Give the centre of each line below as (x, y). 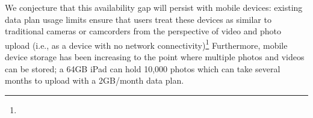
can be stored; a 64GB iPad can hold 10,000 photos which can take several (143, 68)
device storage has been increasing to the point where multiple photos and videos (155, 57)
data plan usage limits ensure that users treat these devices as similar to (138, 19)
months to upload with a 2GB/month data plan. (95, 80)
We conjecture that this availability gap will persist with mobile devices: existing (154, 7)
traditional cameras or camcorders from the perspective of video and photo (143, 31)
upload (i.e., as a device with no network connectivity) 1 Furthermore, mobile (146, 44)
